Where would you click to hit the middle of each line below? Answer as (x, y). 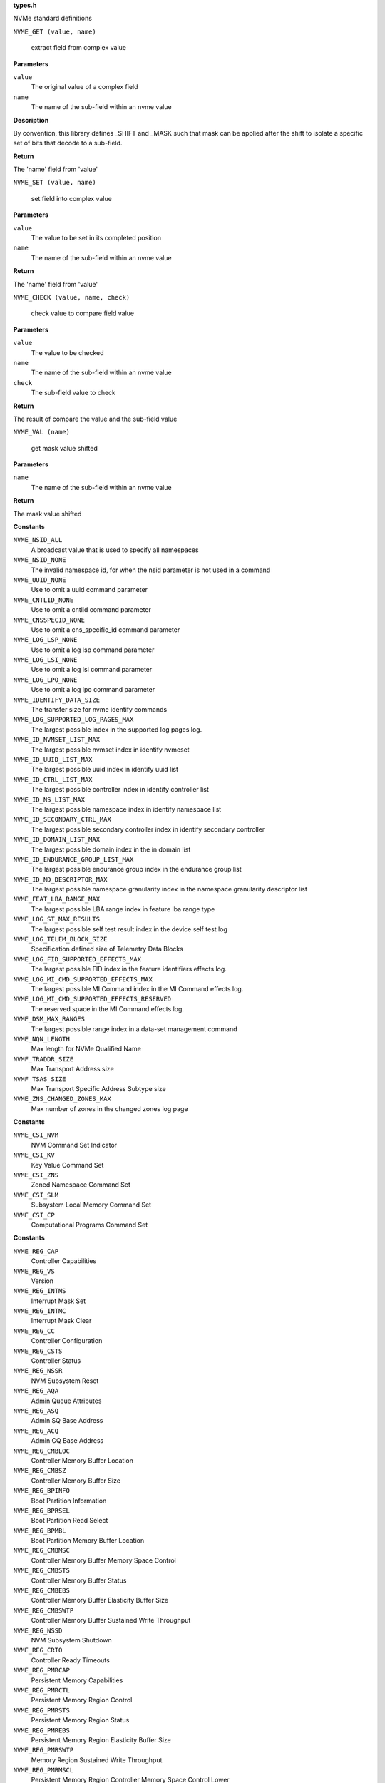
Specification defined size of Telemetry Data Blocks (107, 949)
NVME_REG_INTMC (40, 1311)
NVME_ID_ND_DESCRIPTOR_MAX (60, 879)
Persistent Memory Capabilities (77, 1680)
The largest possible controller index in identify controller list (120, 790)
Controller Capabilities (63, 1261)
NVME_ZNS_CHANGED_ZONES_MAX (62, 1099)
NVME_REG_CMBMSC (42, 1550)
